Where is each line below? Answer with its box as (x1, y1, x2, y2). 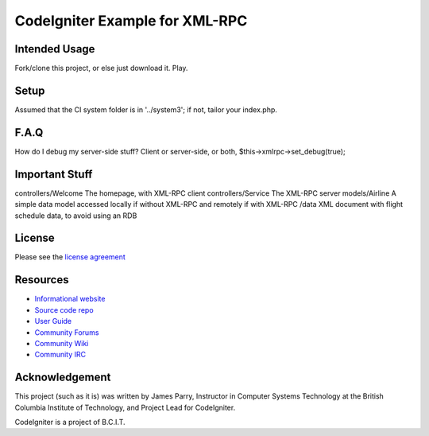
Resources (14, 273, 69, 286)
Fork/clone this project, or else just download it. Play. (14, 64, 188, 73)
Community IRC (34, 350, 87, 360)
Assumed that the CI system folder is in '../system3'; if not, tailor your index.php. (14, 104, 278, 115)
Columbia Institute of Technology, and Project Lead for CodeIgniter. (14, 403, 236, 412)
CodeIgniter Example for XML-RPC (14, 12, 248, 29)
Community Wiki (34, 338, 89, 348)
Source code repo (34, 305, 95, 314)
